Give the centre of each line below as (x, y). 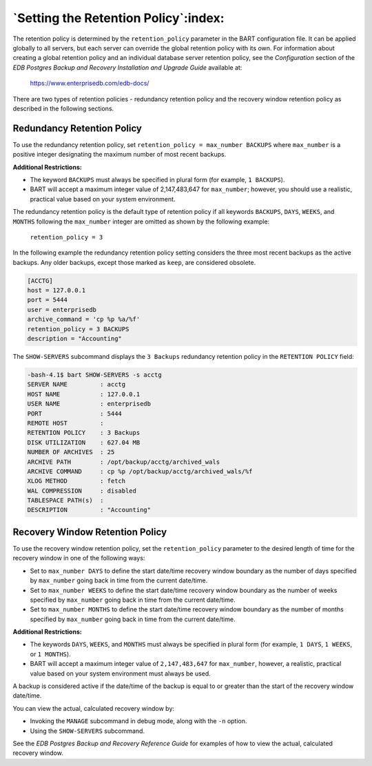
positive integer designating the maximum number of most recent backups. (120, 155)
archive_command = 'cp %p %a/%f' (84, 320)
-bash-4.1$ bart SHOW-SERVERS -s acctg (94, 375)
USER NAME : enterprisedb (89, 404)
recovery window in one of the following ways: (79, 558)
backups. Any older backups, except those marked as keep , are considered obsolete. (134, 262)
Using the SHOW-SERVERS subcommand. (87, 731)
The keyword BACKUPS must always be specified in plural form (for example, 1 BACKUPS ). (157, 179)
